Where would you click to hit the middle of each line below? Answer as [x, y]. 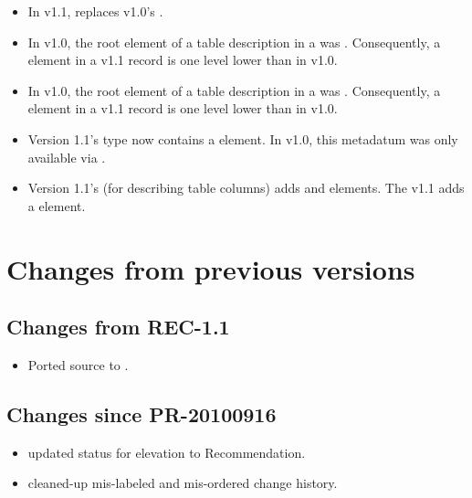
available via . [67, 157]
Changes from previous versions [211, 268]
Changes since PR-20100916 [142, 413]
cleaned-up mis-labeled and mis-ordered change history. [183, 483]
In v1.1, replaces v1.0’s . [95, 11]
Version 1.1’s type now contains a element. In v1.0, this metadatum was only [243, 138]
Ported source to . [78, 364]
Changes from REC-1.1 [118, 327]
